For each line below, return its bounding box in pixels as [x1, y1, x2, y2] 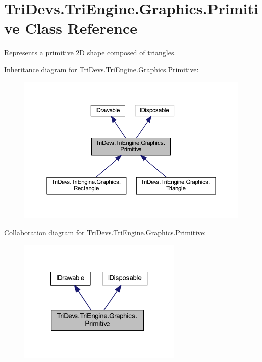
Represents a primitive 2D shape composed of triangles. [4, 47, 176, 58]
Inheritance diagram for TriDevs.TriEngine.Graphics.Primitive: [4, 64, 199, 74]
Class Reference [25, 18, 138, 38]
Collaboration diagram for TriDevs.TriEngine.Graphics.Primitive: [4, 227, 206, 237]
